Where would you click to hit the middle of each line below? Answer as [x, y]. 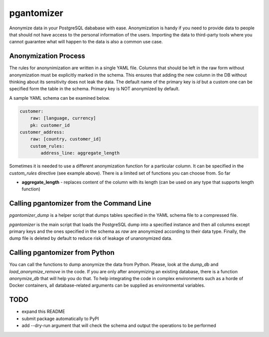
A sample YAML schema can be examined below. [60, 98]
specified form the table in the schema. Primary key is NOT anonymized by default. [94, 89]
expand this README [43, 312]
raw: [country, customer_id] [66, 139]
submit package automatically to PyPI [60, 319]
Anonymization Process [47, 56]
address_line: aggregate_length [80, 153]
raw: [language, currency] [63, 118]
